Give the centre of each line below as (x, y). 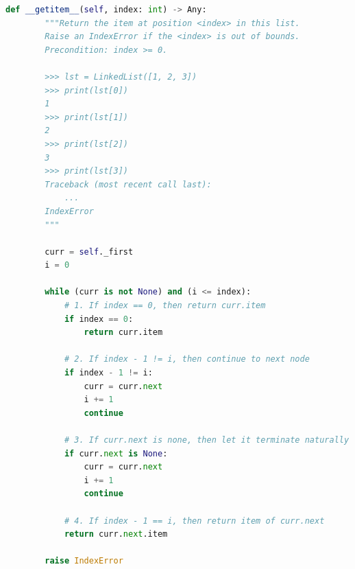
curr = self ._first (89, 252)
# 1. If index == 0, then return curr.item (165, 306)
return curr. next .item (116, 534)
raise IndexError (84, 561)
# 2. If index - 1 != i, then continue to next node (187, 359)
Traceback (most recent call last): (128, 184)
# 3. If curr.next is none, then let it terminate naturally (207, 440)
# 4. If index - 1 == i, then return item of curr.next (194, 521)
